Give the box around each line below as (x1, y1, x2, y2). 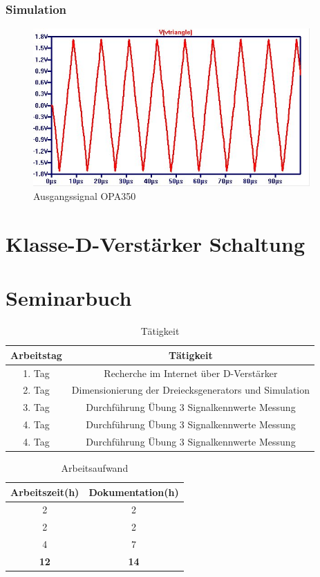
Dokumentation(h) (88, 484, 179, 499)
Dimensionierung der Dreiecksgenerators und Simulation (71, 383, 310, 397)
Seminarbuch (6, 284, 132, 312)
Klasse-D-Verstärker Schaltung (6, 229, 305, 257)
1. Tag (23, 365, 50, 380)
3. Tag (23, 400, 50, 414)
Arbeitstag (10, 347, 62, 362)
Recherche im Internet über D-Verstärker (104, 365, 278, 380)
